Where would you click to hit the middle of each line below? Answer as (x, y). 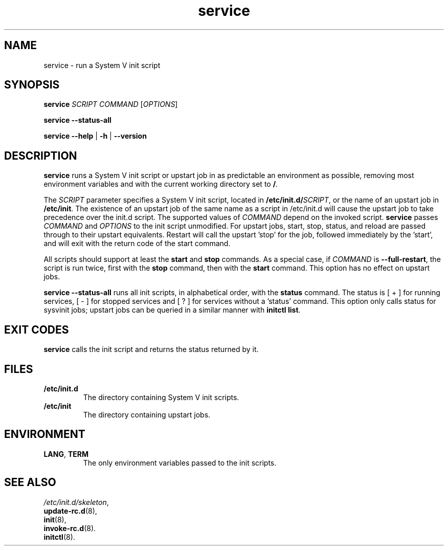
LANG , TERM (66, 454)
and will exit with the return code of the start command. (137, 244)
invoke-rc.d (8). (70, 528)
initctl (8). (59, 537)
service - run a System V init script (102, 65)
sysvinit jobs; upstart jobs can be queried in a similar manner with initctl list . (172, 310)
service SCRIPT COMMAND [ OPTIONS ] (111, 104)
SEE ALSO (30, 482)
